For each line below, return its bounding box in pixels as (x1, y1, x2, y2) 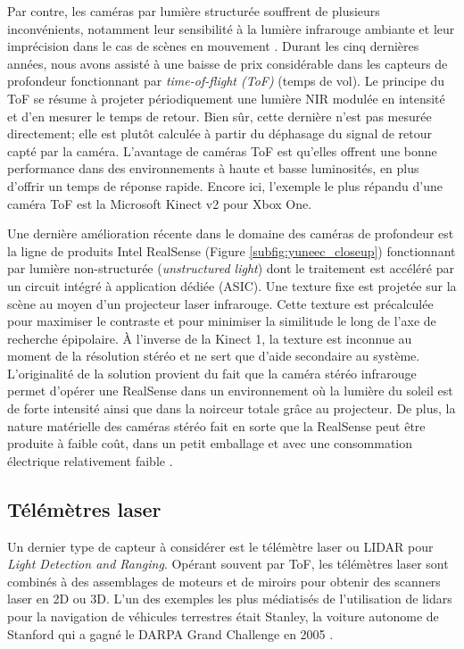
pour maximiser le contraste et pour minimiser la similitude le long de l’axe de (7, 312, 436, 330)
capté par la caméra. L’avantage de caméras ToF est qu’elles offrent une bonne (7, 141, 437, 160)
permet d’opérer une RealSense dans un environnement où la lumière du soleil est (7, 381, 453, 400)
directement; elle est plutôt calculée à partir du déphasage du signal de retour (7, 124, 433, 143)
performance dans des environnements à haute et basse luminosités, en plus (7, 159, 419, 178)
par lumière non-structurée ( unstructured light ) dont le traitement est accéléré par (7, 259, 454, 278)
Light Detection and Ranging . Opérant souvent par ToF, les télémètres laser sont (7, 554, 449, 573)
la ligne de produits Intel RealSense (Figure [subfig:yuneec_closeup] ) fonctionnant (7, 241, 456, 260)
